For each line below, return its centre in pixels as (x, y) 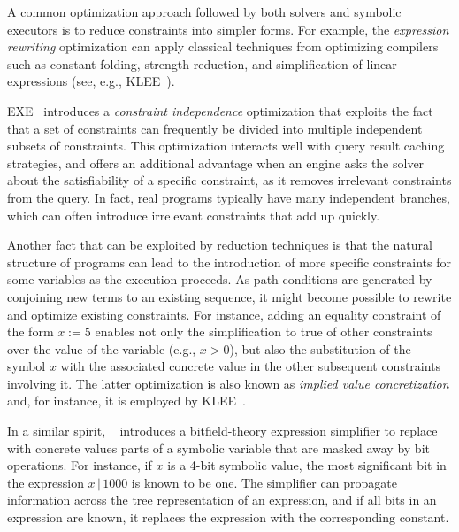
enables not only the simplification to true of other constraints (264, 332)
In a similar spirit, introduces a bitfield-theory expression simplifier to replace (222, 431)
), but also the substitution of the (320, 348)
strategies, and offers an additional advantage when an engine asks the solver (216, 162)
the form (31, 332)
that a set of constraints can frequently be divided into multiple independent (215, 128)
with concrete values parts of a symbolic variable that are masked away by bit (218, 447)
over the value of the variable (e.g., (102, 348)
